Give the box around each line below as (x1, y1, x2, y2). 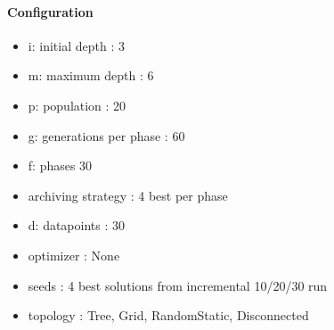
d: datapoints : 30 (28, 216, 126, 235)
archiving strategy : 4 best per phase (28, 186, 228, 204)
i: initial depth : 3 (28, 36, 125, 54)
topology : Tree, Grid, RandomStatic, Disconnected (28, 306, 309, 325)
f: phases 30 (28, 156, 93, 175)
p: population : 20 (28, 95, 126, 114)
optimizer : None (28, 245, 120, 264)
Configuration (7, 2, 94, 21)
